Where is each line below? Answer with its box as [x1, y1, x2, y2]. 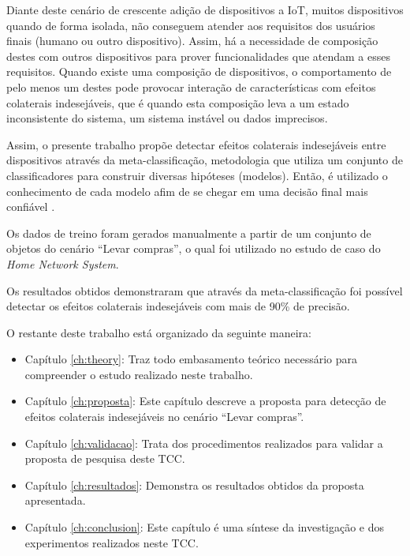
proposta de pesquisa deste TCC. [24, 450, 185, 467]
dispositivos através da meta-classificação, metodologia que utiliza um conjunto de [6, 152, 403, 168]
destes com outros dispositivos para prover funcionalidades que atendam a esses [6, 47, 391, 64]
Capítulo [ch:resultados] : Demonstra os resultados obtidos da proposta [24, 476, 364, 493]
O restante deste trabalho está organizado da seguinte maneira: [6, 324, 312, 340]
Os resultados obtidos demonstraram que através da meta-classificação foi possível [6, 282, 403, 299]
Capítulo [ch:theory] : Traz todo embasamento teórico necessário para [24, 351, 358, 367]
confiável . [6, 198, 55, 215]
